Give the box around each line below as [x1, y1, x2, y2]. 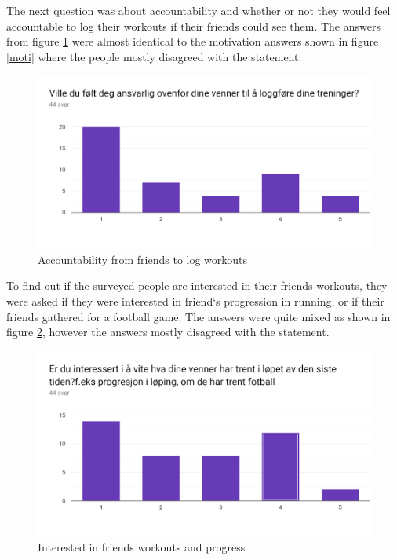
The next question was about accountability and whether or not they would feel [6, 2, 391, 18]
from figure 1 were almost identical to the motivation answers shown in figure [6, 33, 379, 49]
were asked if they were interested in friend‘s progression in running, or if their [6, 293, 384, 309]
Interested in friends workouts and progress [38, 539, 246, 555]
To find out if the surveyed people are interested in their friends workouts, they [6, 277, 388, 294]
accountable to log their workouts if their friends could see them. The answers [6, 17, 381, 34]
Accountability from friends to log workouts [38, 251, 248, 267]
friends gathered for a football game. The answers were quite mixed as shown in [6, 308, 391, 324]
